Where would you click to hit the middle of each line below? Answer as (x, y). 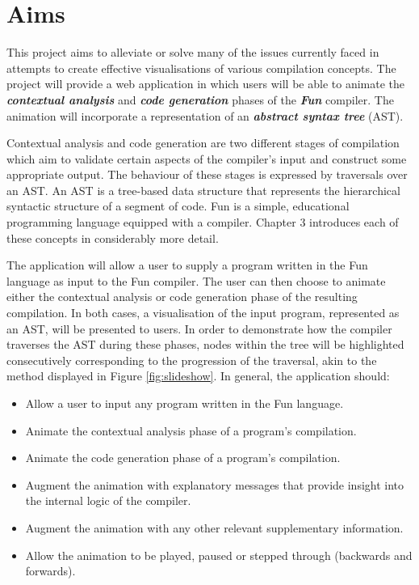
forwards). (50, 571)
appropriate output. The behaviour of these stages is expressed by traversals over (207, 174)
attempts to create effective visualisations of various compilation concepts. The (201, 68)
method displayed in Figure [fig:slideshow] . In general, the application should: (198, 376)
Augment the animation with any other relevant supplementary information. (214, 527)
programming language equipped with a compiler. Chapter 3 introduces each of (203, 222)
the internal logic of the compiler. (108, 500)
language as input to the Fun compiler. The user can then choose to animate (196, 280)
